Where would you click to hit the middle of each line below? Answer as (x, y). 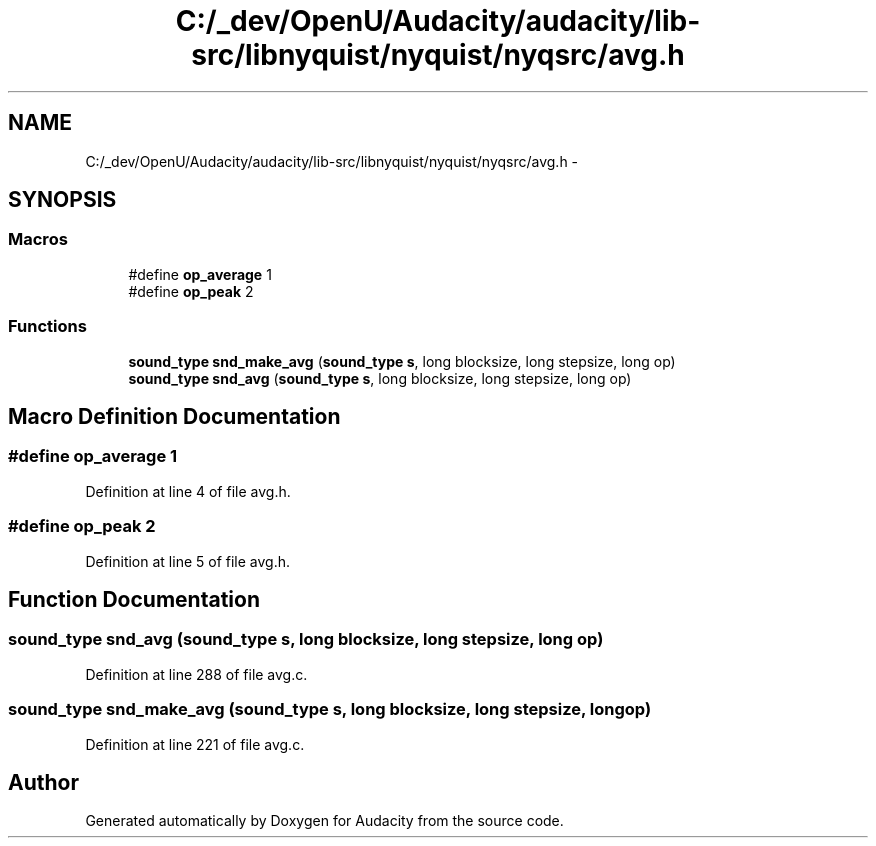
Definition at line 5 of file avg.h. (187, 561)
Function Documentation (134, 599)
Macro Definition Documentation (174, 416)
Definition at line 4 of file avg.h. (188, 491)
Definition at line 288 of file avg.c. (196, 674)
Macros (38, 239)
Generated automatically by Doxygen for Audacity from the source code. (324, 821)
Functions (47, 326)
